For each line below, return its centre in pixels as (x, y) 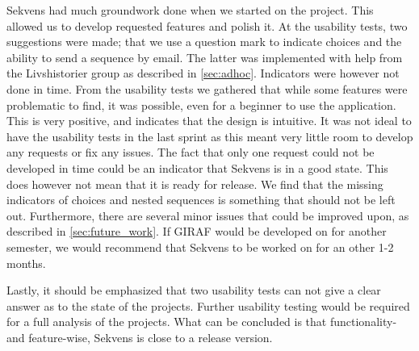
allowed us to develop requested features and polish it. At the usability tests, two (207, 25)
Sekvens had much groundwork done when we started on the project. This (190, 10)
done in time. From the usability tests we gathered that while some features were (207, 88)
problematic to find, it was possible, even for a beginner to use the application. (201, 104)
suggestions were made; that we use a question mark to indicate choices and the (204, 42)
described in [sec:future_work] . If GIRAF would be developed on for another (197, 231)
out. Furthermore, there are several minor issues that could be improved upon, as (208, 215)
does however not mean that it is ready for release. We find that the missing (195, 184)
